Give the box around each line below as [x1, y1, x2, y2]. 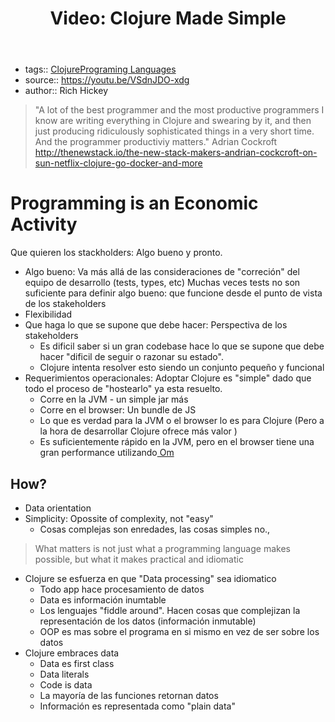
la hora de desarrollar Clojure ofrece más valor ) [39, 425, 238, 437]
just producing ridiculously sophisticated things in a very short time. [34, 125, 315, 137]
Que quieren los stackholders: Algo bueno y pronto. [10, 247, 223, 259]
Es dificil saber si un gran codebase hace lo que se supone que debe [39, 340, 325, 352]
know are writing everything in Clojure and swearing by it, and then [34, 115, 312, 127]
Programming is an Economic [10, 192, 259, 215]
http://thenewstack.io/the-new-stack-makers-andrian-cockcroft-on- [34, 147, 318, 159]
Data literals [39, 668, 90, 680]
